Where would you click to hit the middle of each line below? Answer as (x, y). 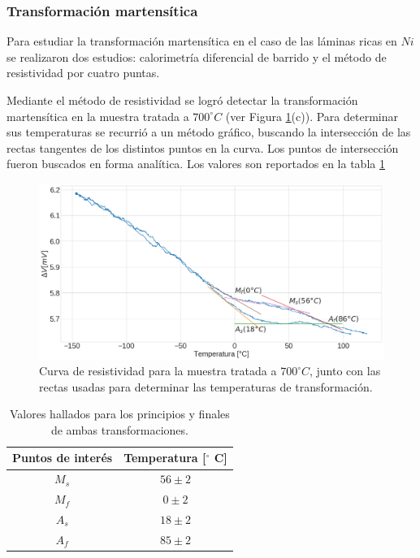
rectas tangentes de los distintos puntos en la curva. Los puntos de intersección (203, 147)
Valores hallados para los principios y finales (120, 414)
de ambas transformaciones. (119, 429)
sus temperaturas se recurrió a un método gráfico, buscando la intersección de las (209, 132)
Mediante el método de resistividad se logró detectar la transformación (182, 100)
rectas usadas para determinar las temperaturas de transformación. (206, 386)
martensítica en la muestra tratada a (98, 116)
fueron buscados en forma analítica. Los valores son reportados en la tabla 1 (196, 164)
